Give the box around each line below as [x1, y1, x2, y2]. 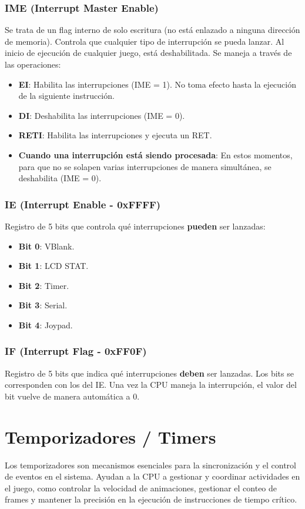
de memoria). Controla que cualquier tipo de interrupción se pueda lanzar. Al [5, 35, 284, 47]
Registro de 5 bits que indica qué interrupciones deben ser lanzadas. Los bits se [5, 367, 294, 379]
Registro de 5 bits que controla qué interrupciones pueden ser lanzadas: [5, 219, 266, 232]
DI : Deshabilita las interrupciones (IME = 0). [18, 109, 185, 121]
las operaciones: [5, 58, 61, 70]
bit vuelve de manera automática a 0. [5, 390, 140, 402]
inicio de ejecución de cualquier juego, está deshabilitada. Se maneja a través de [5, 46, 292, 59]
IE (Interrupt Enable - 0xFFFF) [5, 197, 161, 211]
